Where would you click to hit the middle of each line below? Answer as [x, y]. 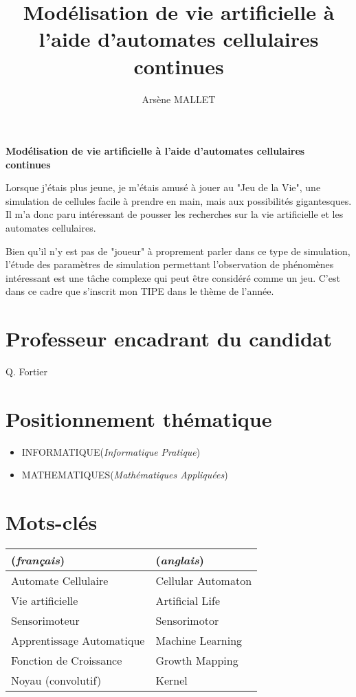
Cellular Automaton [204, 581]
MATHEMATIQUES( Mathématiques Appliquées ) [125, 475]
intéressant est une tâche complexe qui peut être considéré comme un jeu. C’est [173, 277]
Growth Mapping [197, 661]
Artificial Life [188, 601]
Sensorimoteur [45, 621]
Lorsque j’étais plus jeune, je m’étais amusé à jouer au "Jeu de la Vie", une [163, 187]
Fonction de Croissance [67, 661]
